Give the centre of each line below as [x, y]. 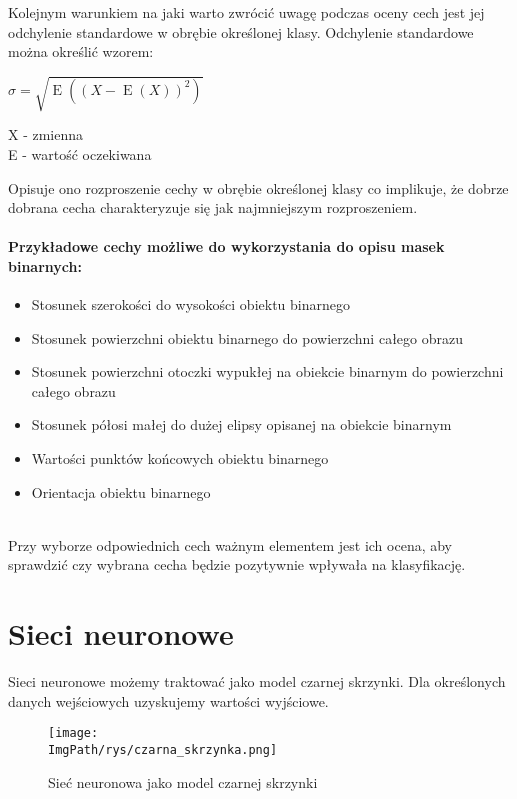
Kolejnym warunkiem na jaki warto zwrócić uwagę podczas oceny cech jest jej [246, 12]
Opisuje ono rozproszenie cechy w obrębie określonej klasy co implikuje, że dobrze [258, 187]
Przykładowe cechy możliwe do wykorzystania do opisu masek [226, 246]
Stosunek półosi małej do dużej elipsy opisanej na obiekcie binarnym [241, 424]
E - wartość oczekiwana [80, 153]
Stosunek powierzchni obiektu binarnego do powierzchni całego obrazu [247, 337]
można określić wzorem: [81, 51]
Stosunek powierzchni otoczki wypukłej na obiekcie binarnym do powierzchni [267, 371]
